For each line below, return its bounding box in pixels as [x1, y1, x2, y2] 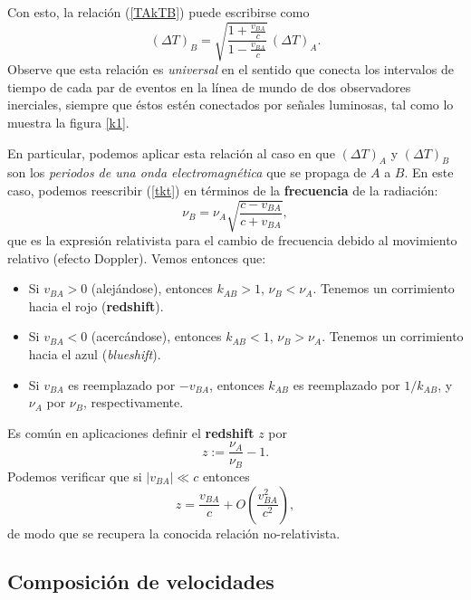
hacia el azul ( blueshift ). [28, 345, 161, 364]
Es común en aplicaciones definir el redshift [7, 423, 255, 442]
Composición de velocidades [7, 567, 274, 595]
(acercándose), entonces [91, 327, 222, 346]
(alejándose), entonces [91, 279, 213, 298]
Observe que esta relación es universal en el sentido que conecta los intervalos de [7, 60, 454, 79]
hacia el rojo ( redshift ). [28, 296, 164, 315]
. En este [404, 163, 454, 182]
